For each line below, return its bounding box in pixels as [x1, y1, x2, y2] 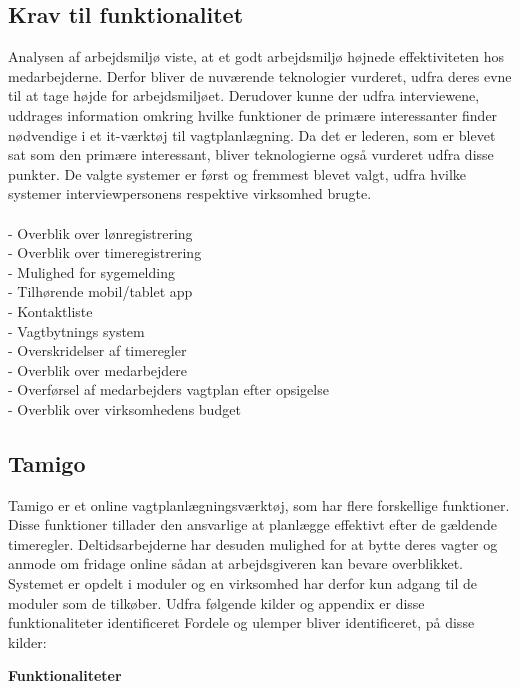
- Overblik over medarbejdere [8, 359, 188, 380]
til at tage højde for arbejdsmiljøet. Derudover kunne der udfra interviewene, [8, 85, 480, 106]
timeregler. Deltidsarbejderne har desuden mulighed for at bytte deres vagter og [8, 533, 498, 554]
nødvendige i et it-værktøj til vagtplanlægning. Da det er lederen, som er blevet [8, 124, 496, 145]
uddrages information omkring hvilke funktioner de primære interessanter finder [8, 104, 498, 125]
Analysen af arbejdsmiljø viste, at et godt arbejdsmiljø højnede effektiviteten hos [8, 46, 504, 67]
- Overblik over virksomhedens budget [8, 398, 241, 419]
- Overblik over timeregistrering [8, 242, 202, 263]
